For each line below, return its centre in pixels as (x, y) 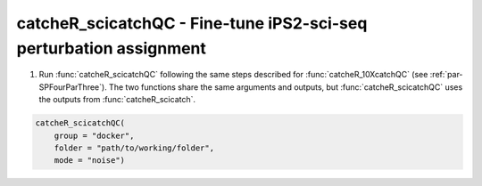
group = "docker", (94, 135)
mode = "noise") (89, 161)
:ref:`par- (446, 75)
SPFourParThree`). (73, 87)
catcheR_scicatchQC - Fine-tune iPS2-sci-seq (192, 23)
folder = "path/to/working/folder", (134, 148)
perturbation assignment (112, 48)
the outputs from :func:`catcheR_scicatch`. (117, 100)
